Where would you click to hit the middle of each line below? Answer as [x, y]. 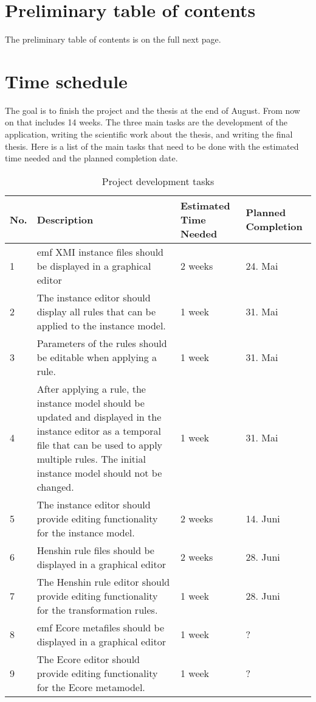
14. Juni [263, 518]
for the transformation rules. [97, 609]
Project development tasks [158, 181]
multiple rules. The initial [91, 458]
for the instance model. [86, 532]
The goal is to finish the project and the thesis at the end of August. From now [153, 110]
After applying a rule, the [91, 388]
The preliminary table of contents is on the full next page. [113, 39]
